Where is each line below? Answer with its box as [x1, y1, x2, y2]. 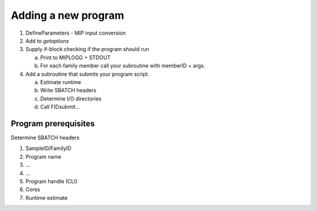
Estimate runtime [40, 78, 82, 85]
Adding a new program [11, 9, 124, 22]
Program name [25, 153, 62, 160]
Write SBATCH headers [40, 87, 97, 94]
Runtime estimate [25, 194, 68, 201]
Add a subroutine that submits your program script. [25, 71, 150, 78]
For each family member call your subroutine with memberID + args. [40, 62, 205, 69]
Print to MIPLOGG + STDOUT [40, 53, 111, 61]
